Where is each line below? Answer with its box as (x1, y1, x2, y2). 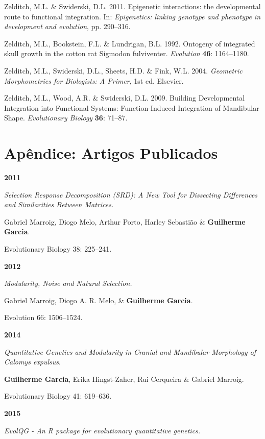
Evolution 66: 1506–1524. (4, 312, 83, 323)
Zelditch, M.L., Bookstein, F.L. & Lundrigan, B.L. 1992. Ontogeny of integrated (4, 38, 255, 48)
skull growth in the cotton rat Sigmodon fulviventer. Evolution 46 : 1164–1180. (4, 48, 249, 59)
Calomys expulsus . (4, 356, 61, 367)
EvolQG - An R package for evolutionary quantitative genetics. (4, 425, 201, 435)
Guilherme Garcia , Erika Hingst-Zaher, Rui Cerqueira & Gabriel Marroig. (4, 373, 244, 384)
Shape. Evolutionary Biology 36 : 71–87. (4, 112, 128, 123)
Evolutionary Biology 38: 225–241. (4, 243, 112, 254)
